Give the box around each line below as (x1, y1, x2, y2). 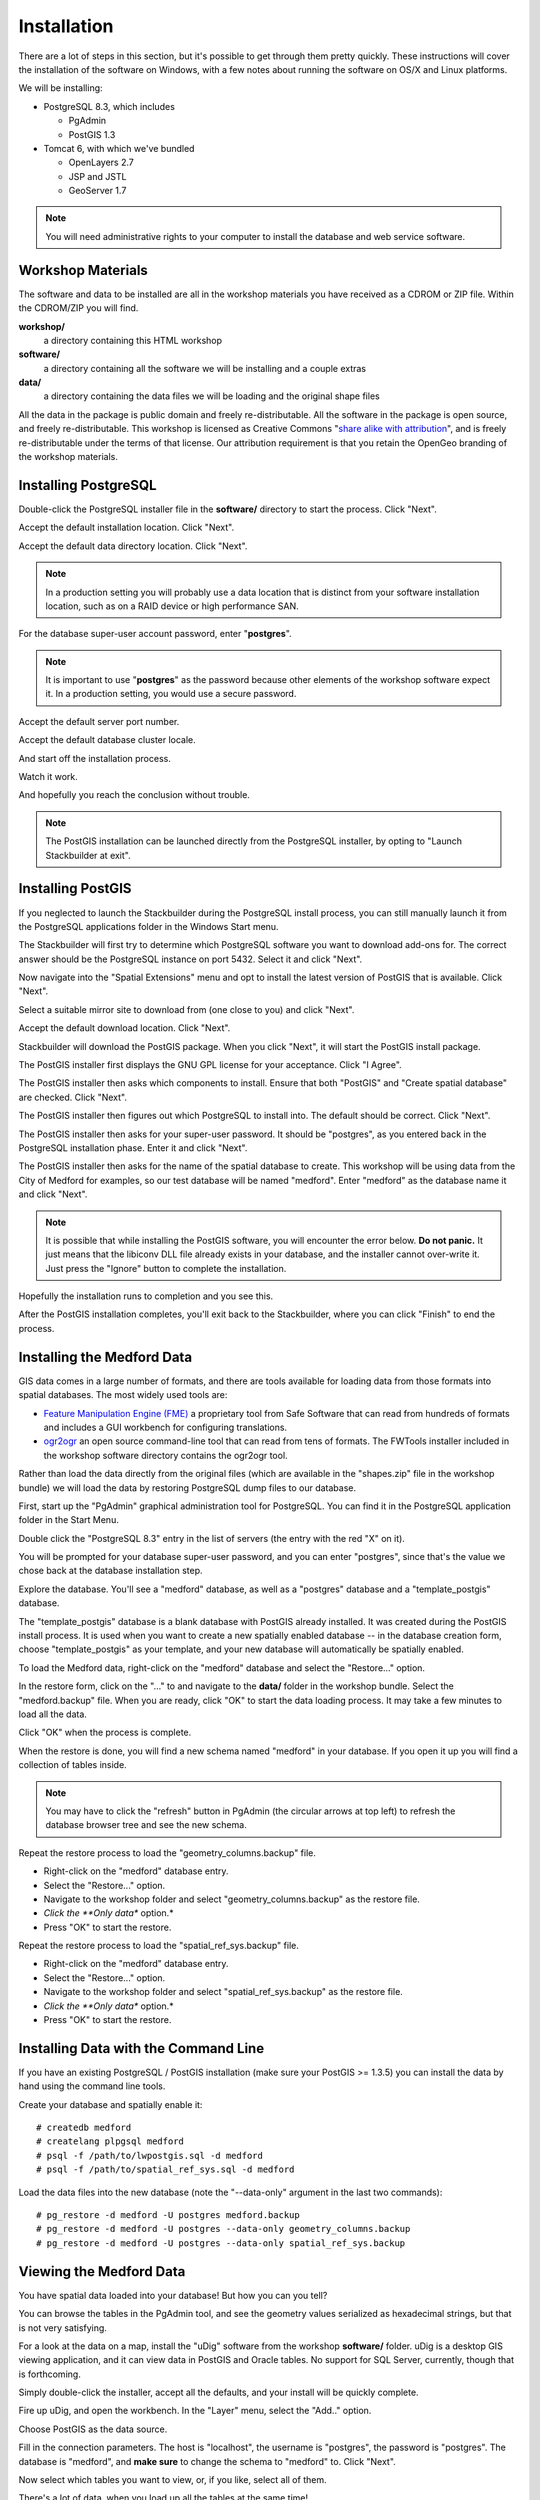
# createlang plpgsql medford (36, 2136, 185, 2147)
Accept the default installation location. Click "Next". (18, 521, 235, 534)
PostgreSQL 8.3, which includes (43, 100, 175, 112)
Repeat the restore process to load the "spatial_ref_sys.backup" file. (18, 1940, 299, 1952)
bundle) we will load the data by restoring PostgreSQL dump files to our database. (18, 1481, 357, 1494)
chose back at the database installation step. (18, 1565, 204, 1577)
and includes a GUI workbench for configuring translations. (43, 1421, 288, 1433)
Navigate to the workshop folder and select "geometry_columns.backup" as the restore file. (43, 1893, 420, 1905)
